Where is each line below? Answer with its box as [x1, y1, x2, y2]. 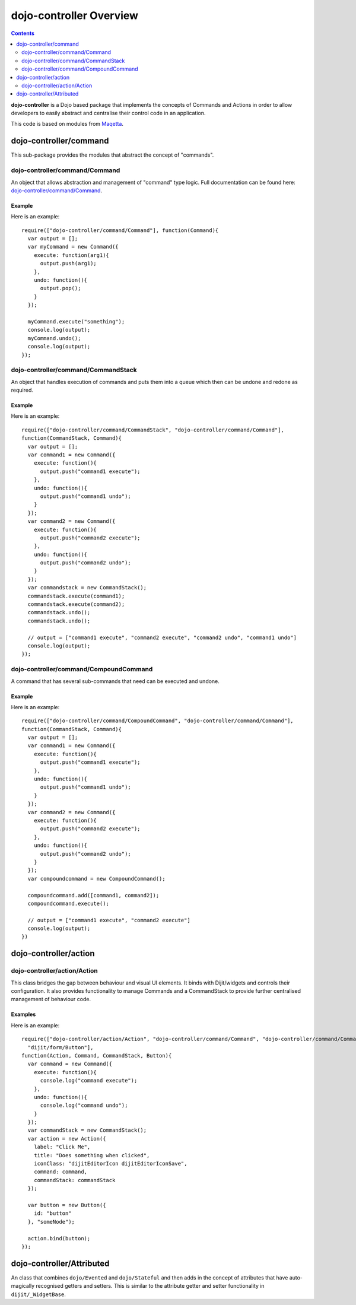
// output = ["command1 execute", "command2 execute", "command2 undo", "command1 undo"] [27, 634, 297, 641]
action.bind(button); [27, 1235, 91, 1242]
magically [11, 1282, 35, 1290]
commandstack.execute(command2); [27, 601, 125, 608]
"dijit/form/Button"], [27, 1044, 94, 1050]
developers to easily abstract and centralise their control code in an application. [11, 110, 206, 117]
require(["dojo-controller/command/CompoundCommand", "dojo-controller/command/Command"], [21, 717, 294, 724]
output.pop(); [40, 285, 81, 292]
